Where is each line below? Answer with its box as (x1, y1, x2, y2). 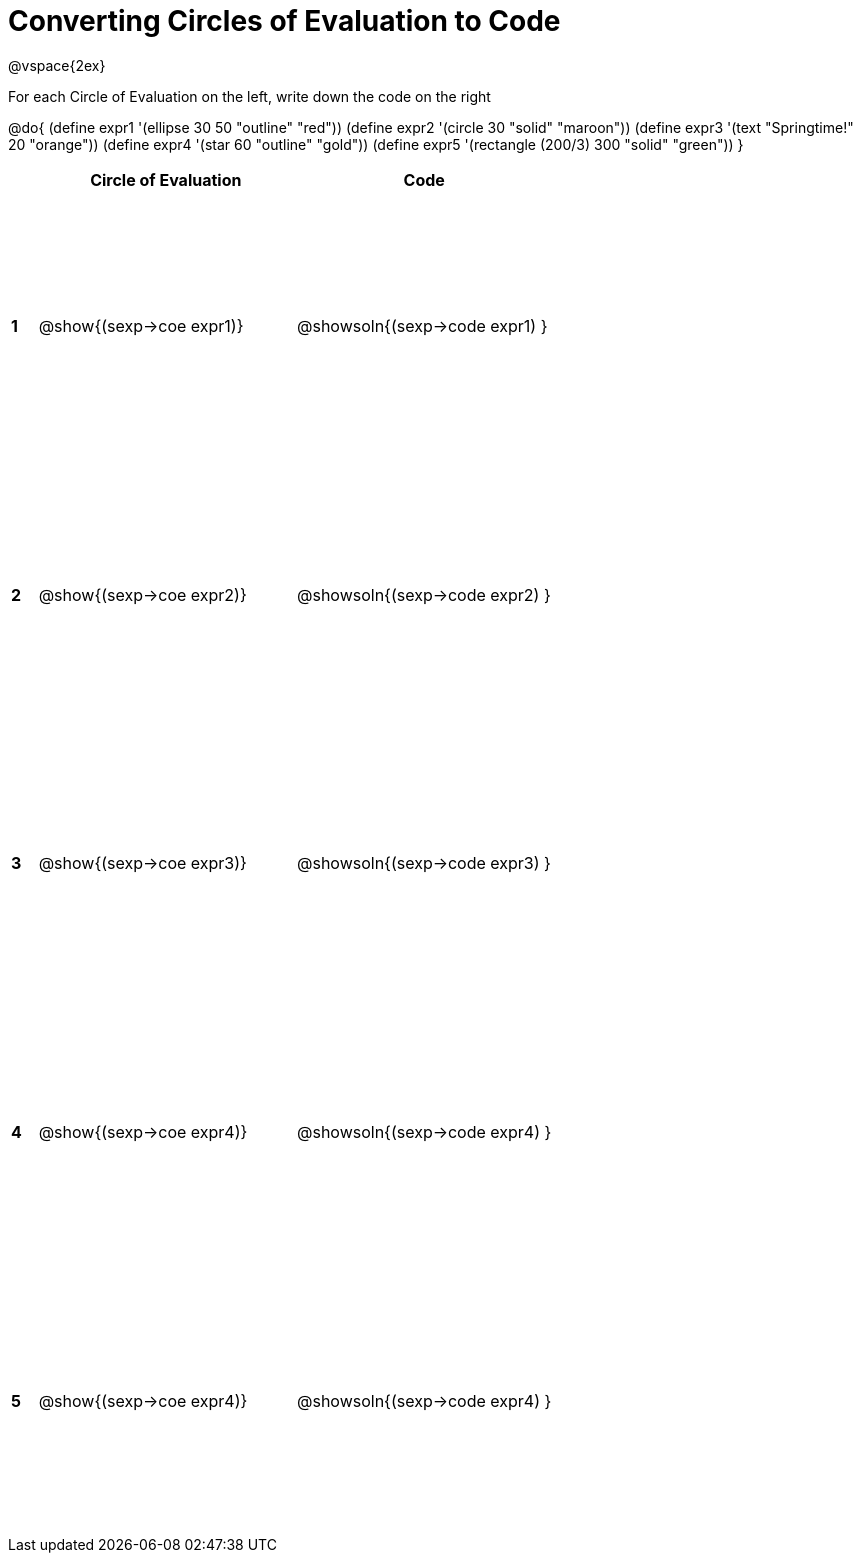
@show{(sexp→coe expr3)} (38, 853, 247, 874)
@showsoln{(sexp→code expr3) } (296, 853, 551, 874)
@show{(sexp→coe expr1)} (38, 316, 244, 337)
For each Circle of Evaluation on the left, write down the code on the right (8, 87, 491, 105)
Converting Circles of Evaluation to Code (8, 4, 561, 38)
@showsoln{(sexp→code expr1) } (296, 316, 548, 337)
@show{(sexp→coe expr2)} (38, 584, 247, 605)
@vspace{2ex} (8, 56, 106, 74)
